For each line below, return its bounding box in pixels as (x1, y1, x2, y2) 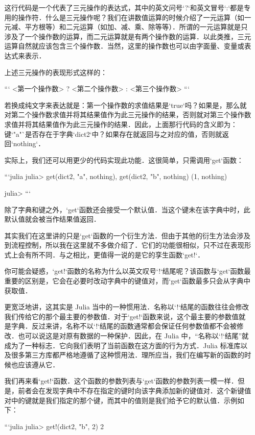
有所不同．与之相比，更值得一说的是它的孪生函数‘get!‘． (24, 249, 205, 259)
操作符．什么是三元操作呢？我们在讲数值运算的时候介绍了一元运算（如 (18, 12, 244, 22)
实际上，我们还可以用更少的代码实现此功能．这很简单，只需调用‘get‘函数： (4, 154, 244, 165)
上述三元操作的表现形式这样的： (4, 67, 107, 77)
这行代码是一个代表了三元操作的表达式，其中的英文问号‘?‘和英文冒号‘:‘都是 (4, 2, 244, 12)
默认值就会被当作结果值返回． (4, 214, 100, 224)
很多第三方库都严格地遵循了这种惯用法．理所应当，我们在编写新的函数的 (11, 350, 244, 360)
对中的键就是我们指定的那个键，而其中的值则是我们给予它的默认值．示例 (4, 395, 237, 405)
